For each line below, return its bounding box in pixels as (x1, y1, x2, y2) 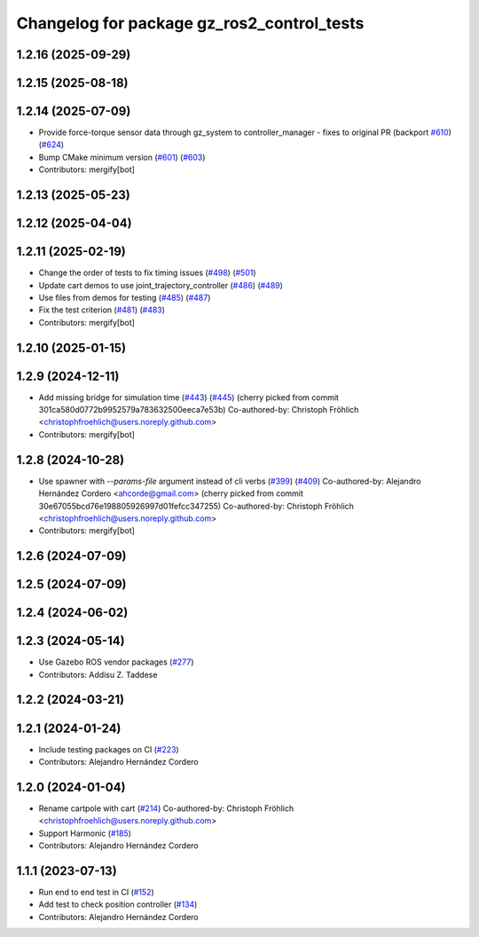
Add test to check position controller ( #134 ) (38, 899, 198, 909)
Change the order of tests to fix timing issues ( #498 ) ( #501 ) (38, 267, 256, 279)
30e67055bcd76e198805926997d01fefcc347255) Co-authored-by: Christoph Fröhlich (38, 500, 355, 511)
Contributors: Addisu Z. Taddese (38, 669, 158, 680)
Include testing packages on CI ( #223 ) (38, 744, 179, 754)
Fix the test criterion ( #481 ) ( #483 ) (38, 304, 166, 315)
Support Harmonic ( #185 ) (38, 828, 132, 839)
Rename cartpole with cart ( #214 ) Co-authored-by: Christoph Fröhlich (38, 803, 294, 814)
